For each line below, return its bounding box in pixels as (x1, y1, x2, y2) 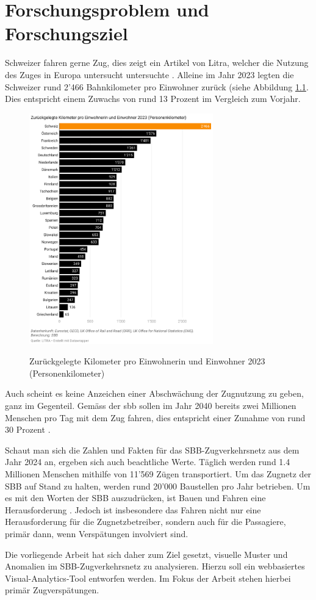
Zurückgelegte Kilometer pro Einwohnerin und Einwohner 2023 (29, 355, 265, 367)
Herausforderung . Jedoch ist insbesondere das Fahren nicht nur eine (5, 503, 261, 516)
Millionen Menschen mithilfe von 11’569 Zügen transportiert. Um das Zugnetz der (5, 467, 312, 480)
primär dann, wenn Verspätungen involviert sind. (5, 527, 189, 540)
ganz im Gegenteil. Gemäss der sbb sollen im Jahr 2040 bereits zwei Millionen (5, 399, 296, 411)
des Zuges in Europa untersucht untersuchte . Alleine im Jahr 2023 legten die (5, 68, 294, 81)
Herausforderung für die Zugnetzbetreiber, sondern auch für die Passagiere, (5, 515, 286, 528)
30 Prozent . (5, 423, 51, 436)
